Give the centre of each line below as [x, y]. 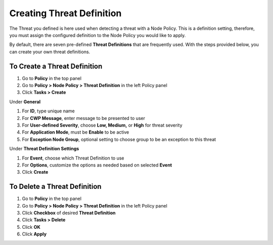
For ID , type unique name [49, 111]
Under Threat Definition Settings [44, 149]
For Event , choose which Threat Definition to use [73, 158]
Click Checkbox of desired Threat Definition [69, 213]
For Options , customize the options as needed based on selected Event [97, 165]
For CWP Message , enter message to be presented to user [83, 118]
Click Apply [34, 234]
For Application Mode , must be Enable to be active [76, 132]
